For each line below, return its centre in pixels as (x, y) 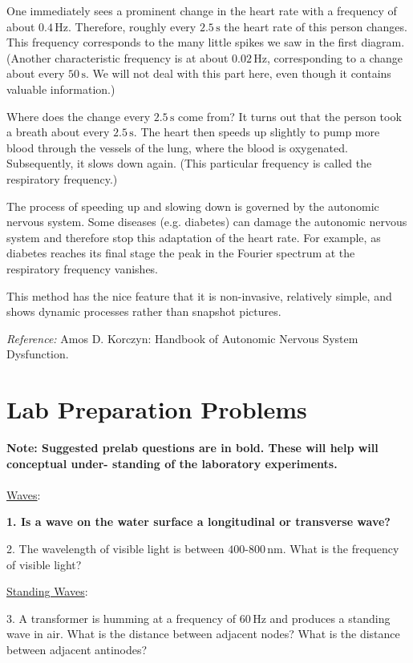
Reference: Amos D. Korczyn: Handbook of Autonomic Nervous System (182, 338)
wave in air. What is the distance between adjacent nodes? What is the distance (203, 634)
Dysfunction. (38, 354)
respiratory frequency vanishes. (83, 268)
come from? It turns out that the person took (290, 116)
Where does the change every (79, 116)
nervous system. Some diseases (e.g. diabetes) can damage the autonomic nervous (207, 222)
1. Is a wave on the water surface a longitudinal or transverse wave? (198, 522)
